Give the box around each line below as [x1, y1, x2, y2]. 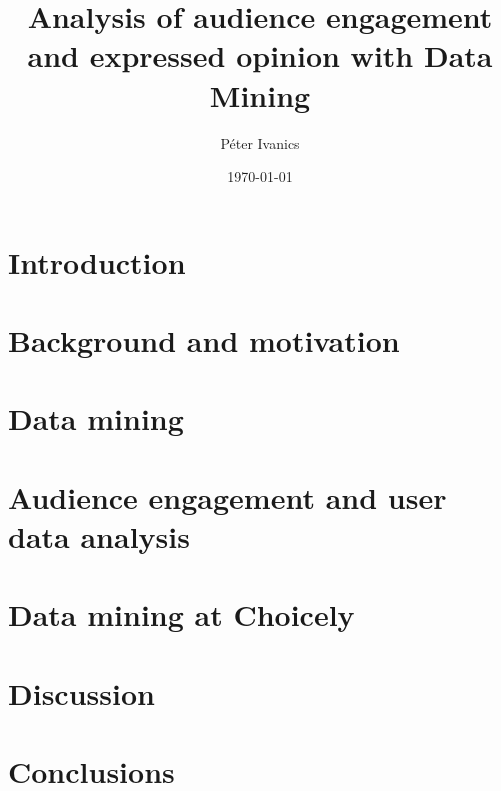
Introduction [8, 241, 186, 282]
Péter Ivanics [220, 132, 300, 153]
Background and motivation [8, 320, 400, 361]
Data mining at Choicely [8, 594, 355, 635]
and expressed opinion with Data [27, 35, 493, 76]
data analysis [8, 516, 190, 556]
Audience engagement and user [8, 476, 447, 517]
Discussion [8, 672, 155, 713]
